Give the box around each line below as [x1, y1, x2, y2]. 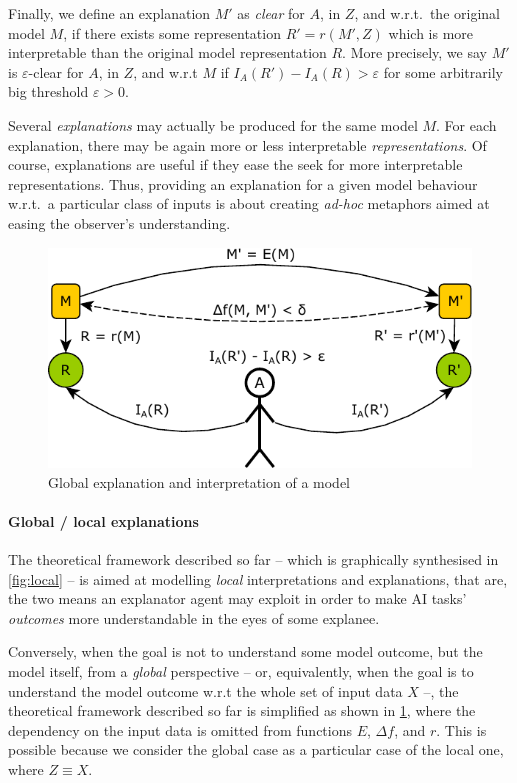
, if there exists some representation [63, 22, 281, 43]
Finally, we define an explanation [8, 3, 211, 23]
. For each [436, 114, 497, 135]
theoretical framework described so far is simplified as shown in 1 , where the [8, 700, 476, 721]
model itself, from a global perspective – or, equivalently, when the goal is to [8, 660, 474, 681]
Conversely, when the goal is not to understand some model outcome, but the [8, 641, 483, 662]
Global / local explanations [8, 510, 199, 531]
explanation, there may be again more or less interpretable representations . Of [8, 134, 487, 155]
